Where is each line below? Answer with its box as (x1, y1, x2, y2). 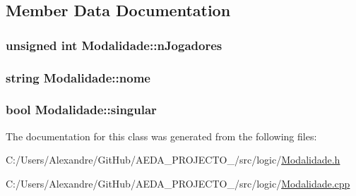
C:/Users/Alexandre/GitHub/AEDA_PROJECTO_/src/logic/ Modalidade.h (6, 152, 340, 167)
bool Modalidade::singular (6, 101, 157, 118)
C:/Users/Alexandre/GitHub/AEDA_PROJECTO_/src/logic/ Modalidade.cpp (6, 176, 350, 190)
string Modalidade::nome (6, 68, 150, 86)
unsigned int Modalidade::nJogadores (6, 36, 222, 54)
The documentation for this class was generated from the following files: (6, 128, 317, 143)
